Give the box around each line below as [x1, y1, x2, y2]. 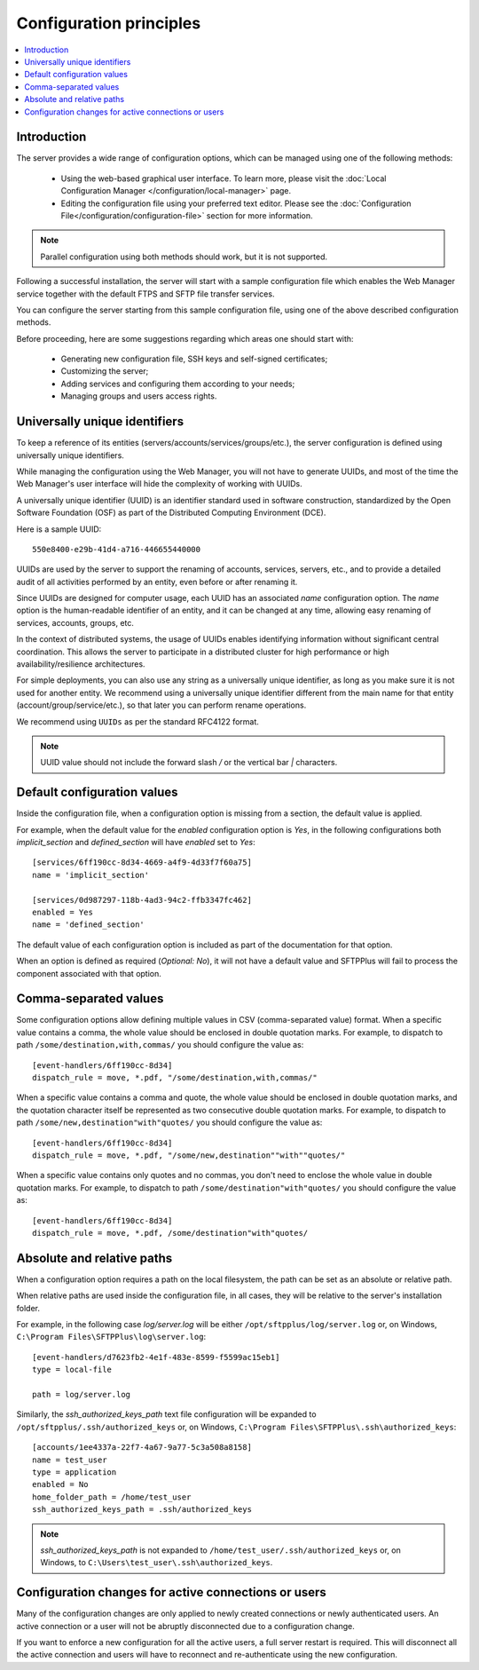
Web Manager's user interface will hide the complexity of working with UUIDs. [16, 479, 302, 489]
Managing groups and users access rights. [60, 391, 217, 401]
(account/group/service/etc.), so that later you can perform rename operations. [16, 700, 307, 710]
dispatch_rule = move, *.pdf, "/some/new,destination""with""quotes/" [32, 1151, 346, 1160]
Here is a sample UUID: [16, 524, 102, 534]
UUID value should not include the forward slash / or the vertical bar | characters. [40, 757, 338, 768]
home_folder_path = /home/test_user [32, 1492, 192, 1502]
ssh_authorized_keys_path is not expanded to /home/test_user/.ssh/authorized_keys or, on [40, 1545, 401, 1555]
